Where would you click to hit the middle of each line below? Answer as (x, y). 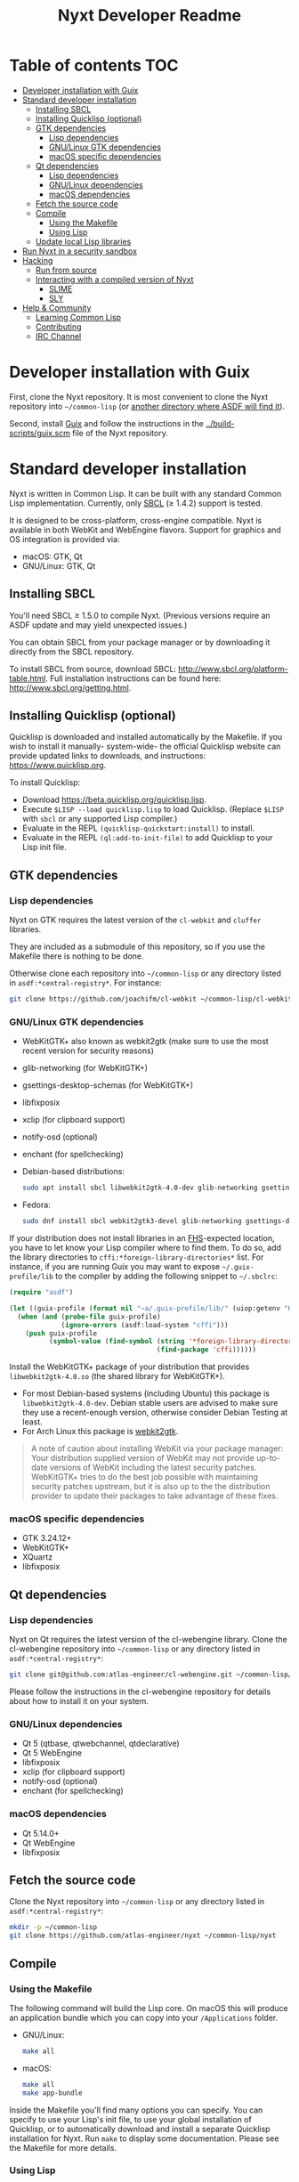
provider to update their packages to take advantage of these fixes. (154, 1496)
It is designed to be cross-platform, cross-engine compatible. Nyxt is (136, 520)
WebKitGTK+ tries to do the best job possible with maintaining (144, 1477)
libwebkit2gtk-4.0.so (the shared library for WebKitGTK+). (117, 1376)
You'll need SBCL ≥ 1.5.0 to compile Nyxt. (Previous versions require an (140, 615)
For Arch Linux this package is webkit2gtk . (100, 1432)
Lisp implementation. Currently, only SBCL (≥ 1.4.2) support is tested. (136, 503)
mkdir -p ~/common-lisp (53, 1927)
